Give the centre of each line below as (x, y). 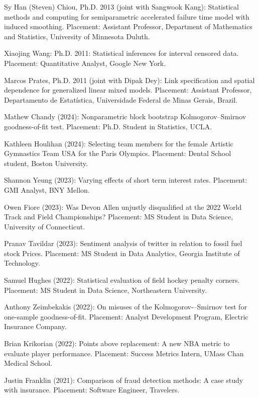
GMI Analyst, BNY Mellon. (47, 189)
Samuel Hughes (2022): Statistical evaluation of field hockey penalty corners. (122, 280)
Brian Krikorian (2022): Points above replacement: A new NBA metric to (117, 343)
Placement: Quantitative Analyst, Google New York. (85, 63)
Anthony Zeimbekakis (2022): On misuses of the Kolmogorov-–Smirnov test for (125, 307)
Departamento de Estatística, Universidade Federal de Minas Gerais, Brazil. (121, 99)
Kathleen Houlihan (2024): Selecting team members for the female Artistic (119, 143)
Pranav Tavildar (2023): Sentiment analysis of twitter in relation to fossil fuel (123, 243)
